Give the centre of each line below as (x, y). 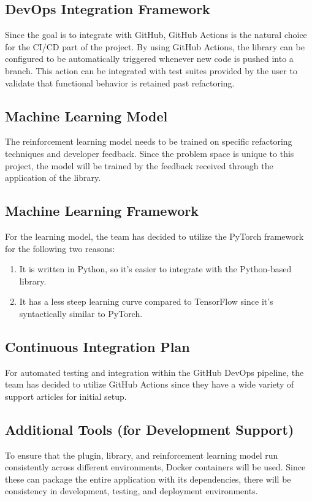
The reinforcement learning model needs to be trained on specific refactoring (149, 141)
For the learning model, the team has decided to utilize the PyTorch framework (154, 236)
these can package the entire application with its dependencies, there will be (148, 479)
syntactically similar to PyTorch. (81, 313)
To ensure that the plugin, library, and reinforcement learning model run (142, 455)
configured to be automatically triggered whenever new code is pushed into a (149, 59)
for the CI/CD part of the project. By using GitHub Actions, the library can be (155, 46)
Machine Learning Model (86, 116)
